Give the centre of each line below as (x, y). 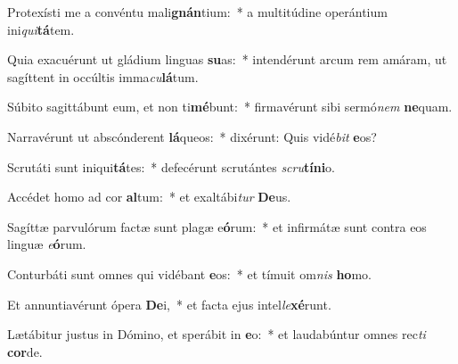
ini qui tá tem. (41, 29)
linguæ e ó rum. (47, 244)
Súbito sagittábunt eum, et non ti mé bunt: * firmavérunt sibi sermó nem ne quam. (230, 107)
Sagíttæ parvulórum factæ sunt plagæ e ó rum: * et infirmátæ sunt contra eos (217, 226)
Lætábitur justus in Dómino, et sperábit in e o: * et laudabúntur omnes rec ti (217, 334)
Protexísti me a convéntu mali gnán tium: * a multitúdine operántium (197, 12)
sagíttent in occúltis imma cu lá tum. (103, 76)
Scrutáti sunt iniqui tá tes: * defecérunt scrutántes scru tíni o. (172, 166)
